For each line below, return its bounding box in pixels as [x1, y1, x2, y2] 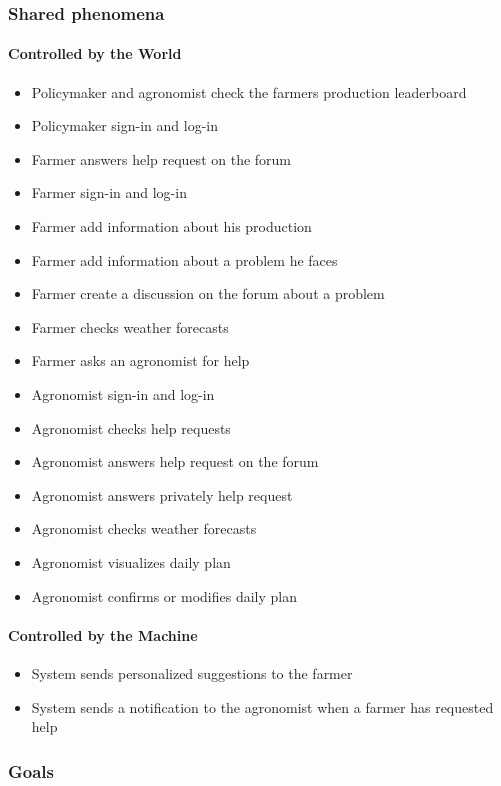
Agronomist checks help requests [31, 417, 231, 438]
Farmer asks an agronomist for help [31, 350, 250, 371]
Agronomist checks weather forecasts [31, 518, 257, 539]
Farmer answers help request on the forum [31, 148, 292, 169]
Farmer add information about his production [31, 216, 312, 237]
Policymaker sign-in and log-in [31, 115, 219, 136]
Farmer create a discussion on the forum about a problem [31, 283, 385, 304]
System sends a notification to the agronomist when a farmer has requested [31, 696, 494, 717]
